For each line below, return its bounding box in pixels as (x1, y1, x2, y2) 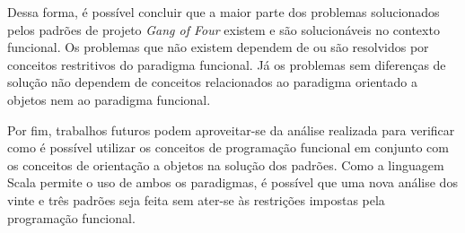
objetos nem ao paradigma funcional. (7, 90, 211, 108)
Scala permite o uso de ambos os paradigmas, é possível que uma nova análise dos (7, 173, 458, 192)
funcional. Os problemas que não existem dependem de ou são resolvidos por (7, 38, 429, 56)
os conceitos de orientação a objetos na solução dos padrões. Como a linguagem (7, 155, 444, 174)
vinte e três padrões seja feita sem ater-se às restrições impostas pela (7, 190, 385, 209)
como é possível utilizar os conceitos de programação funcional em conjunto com (7, 138, 449, 157)
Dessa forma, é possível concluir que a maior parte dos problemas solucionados (7, 3, 440, 21)
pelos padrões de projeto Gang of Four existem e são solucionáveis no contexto (7, 20, 440, 39)
